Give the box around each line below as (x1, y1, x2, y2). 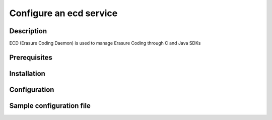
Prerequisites (9, 53, 52, 62)
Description (9, 27, 47, 35)
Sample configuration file (9, 101, 91, 110)
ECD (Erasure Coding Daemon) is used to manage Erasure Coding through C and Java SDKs (9, 40, 201, 46)
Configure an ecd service (9, 8, 118, 19)
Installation (9, 69, 45, 78)
